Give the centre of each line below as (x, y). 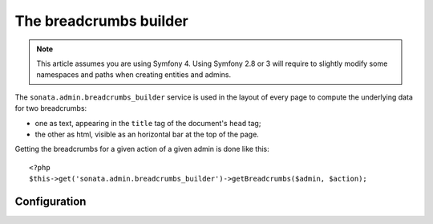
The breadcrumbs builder (101, 21)
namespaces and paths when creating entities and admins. (134, 75)
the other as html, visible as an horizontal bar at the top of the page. (147, 134)
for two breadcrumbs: (51, 108)
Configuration (51, 201)
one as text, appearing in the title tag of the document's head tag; (148, 123)
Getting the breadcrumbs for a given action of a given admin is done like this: (142, 149)
